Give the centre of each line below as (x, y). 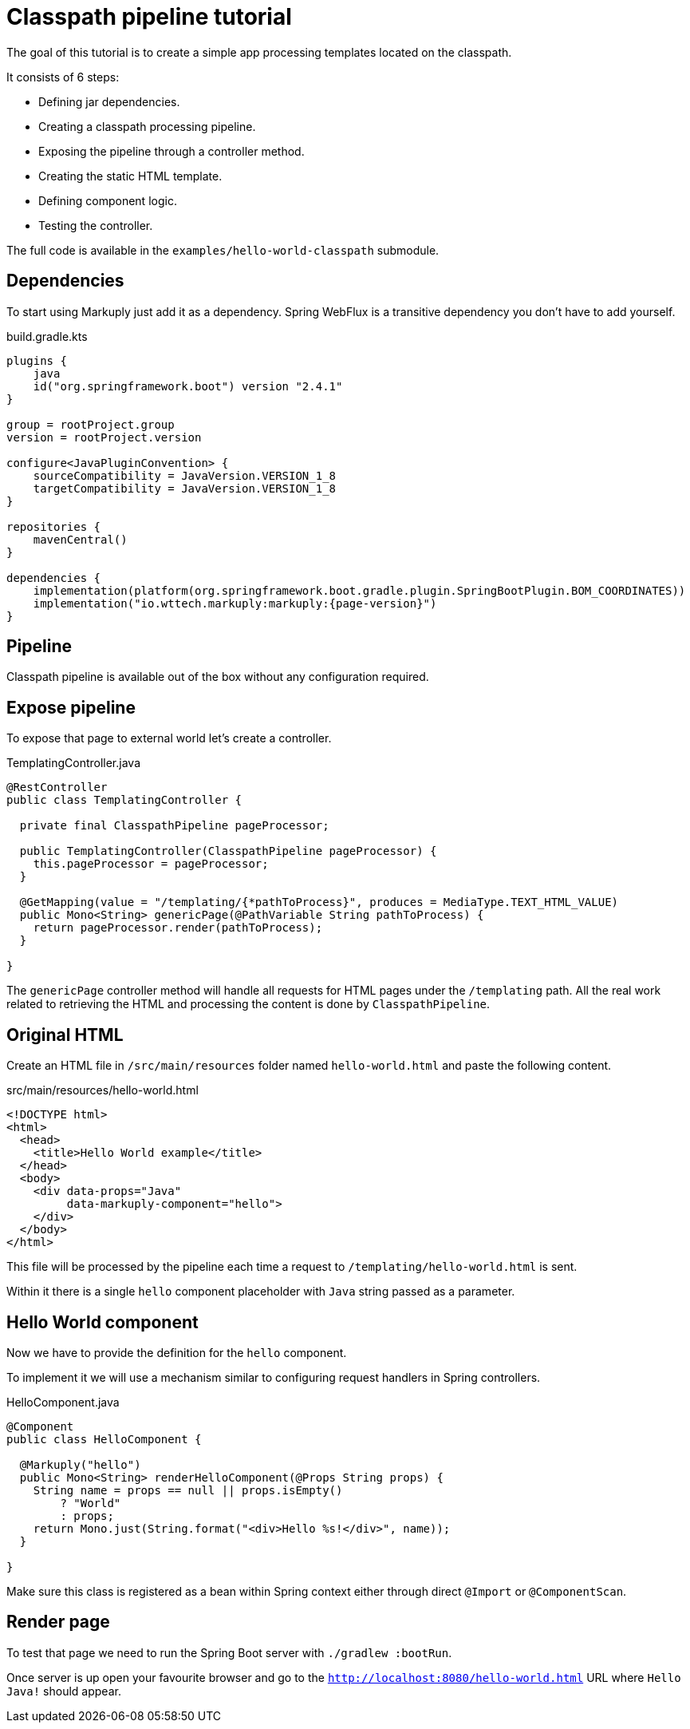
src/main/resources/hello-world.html (103, 1090)
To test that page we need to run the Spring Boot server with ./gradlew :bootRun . (229, 1652)
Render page (58, 1622)
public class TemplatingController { (124, 800)
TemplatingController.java (74, 763)
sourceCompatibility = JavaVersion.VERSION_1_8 (185, 475)
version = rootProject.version (104, 437)
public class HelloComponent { (104, 1439)
